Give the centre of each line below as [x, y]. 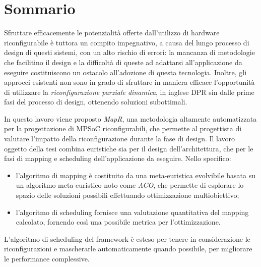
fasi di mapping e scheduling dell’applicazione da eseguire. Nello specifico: [118, 158]
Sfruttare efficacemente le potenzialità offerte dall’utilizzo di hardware [112, 33]
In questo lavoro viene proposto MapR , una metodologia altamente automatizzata [130, 118]
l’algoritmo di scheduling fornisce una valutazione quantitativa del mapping [132, 212]
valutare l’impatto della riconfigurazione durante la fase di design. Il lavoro [120, 139]
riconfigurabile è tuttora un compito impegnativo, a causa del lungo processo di [127, 42]
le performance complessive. [47, 258]
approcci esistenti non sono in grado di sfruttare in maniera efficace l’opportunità [129, 82]
